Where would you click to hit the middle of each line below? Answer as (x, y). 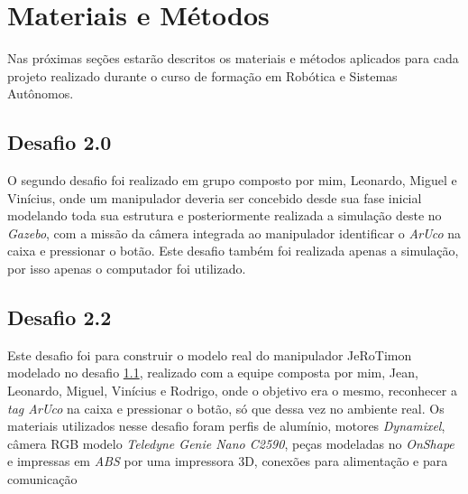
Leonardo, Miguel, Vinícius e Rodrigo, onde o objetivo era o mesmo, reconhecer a (232, 391)
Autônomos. (41, 93)
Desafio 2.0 (60, 142)
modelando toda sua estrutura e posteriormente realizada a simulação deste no (225, 215)
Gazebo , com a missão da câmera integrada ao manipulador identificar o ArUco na (234, 233)
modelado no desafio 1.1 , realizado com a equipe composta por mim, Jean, (213, 373)
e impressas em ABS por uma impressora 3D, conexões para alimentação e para (228, 461)
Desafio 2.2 (60, 317)
